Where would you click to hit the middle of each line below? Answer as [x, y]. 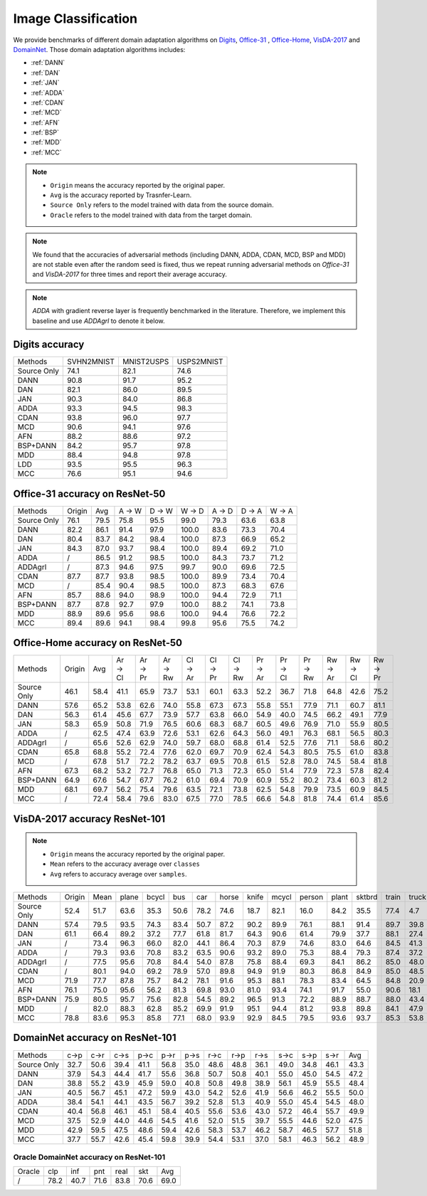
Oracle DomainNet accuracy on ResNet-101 [89, 1157]
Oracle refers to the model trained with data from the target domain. [151, 215]
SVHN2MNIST [91, 361]
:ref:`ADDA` [48, 92]
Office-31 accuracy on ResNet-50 [89, 493]
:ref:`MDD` [46, 142]
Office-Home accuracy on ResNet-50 [98, 643]
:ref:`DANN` [48, 63]
